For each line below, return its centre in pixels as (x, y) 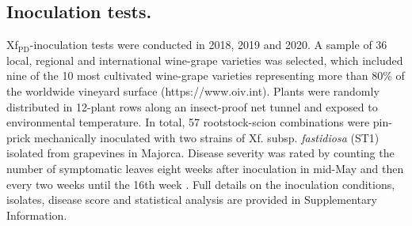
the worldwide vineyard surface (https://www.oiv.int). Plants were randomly (193, 90)
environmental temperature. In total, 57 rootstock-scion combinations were (188, 122)
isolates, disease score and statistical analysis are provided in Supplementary (192, 200)
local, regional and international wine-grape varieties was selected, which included (205, 60)
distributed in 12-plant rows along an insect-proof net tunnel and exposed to (192, 106)
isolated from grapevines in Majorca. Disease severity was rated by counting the (200, 153)
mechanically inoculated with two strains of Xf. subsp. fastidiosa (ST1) (207, 137)
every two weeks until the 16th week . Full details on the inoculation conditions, (201, 184)
